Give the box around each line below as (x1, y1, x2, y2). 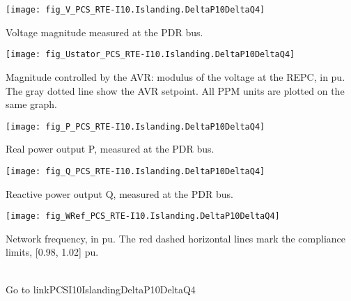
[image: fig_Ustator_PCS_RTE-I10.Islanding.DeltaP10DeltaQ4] (6, 49, 295, 60)
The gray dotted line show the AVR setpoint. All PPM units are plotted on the (6, 83, 345, 98)
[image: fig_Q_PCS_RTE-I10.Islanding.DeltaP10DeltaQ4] (6, 166, 265, 176)
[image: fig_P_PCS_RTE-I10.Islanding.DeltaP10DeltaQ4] (6, 121, 265, 132)
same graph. (6, 97, 58, 111)
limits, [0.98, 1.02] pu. (6, 245, 99, 259)
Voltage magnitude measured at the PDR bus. (6, 24, 203, 39)
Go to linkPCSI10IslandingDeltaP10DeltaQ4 (6, 281, 196, 296)
